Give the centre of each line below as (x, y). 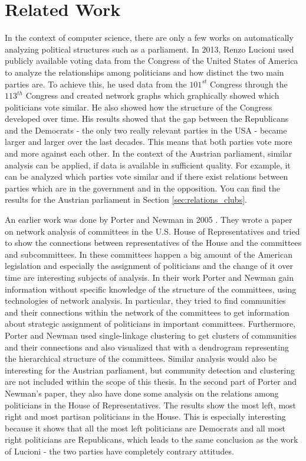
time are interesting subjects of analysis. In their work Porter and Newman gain (149, 277)
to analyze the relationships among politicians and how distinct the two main (144, 72)
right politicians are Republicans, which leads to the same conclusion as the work (152, 439)
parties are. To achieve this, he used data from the (96, 84)
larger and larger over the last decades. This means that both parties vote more (149, 142)
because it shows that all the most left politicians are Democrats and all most (145, 428)
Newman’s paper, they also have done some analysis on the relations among (142, 393)
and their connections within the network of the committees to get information (147, 312)
